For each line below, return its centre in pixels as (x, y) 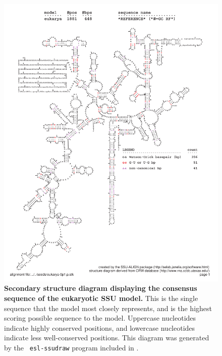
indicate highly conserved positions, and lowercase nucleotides (100, 327)
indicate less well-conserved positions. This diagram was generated (107, 338)
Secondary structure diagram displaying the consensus (101, 288)
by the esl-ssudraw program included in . (71, 348)
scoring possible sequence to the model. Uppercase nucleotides (100, 318)
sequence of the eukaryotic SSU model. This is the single (101, 298)
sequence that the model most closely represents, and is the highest (108, 308)
